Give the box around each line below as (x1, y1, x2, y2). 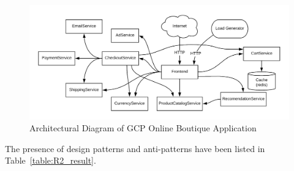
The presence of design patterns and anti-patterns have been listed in (5, 142, 265, 155)
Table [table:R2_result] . (5, 154, 96, 167)
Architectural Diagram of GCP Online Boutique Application (29, 122, 257, 134)
